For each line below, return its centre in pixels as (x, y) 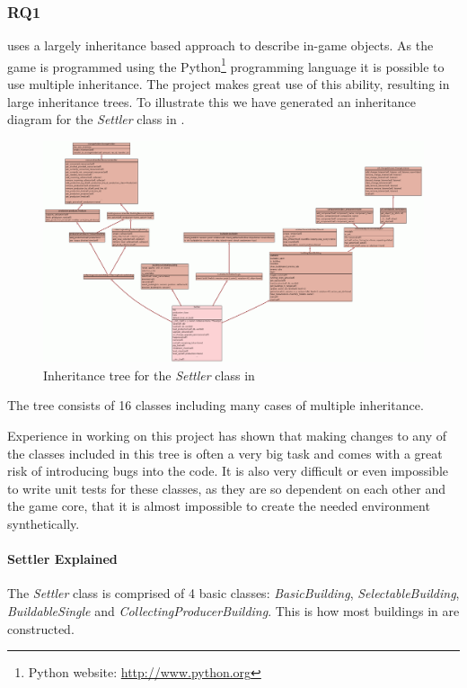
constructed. (41, 628)
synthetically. (44, 523)
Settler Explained (62, 559)
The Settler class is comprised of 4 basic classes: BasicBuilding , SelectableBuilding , (233, 593)
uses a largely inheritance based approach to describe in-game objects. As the (220, 45)
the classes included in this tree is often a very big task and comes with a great (225, 453)
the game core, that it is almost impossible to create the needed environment (219, 506)
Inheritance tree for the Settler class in (149, 375)
